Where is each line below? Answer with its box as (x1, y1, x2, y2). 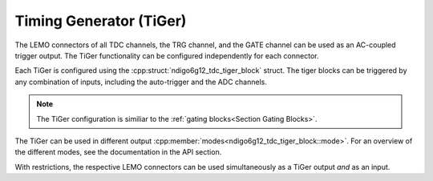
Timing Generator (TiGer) (14, 12, 187, 30)
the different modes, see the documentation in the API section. (14, 147, 222, 157)
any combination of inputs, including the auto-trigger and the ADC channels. (14, 77, 268, 86)
